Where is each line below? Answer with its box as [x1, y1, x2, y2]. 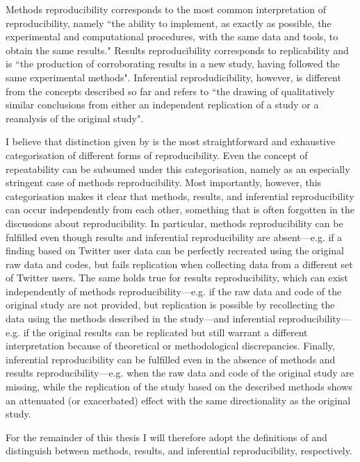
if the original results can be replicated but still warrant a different [23, 324, 308, 339]
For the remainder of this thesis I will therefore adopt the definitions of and [6, 429, 327, 444]
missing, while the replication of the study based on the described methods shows [6, 379, 352, 394]
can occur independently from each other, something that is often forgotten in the [6, 202, 354, 217]
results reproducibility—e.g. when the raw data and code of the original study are [6, 365, 354, 380]
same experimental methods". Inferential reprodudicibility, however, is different [6, 69, 341, 84]
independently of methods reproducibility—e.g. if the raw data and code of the [6, 283, 342, 298]
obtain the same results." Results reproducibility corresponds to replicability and [6, 42, 349, 57]
